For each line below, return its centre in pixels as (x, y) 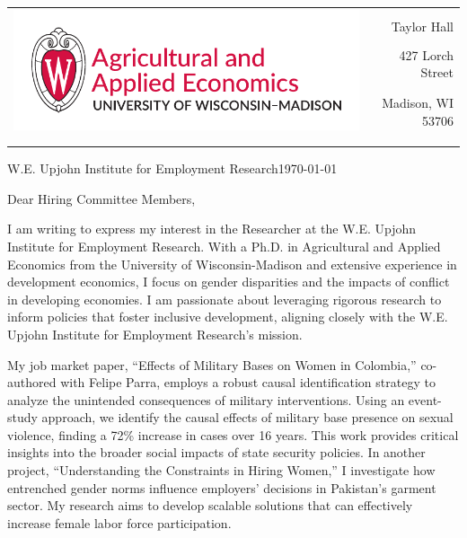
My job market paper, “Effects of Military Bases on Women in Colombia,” (212, 364)
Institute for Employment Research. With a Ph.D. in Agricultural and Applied (224, 246)
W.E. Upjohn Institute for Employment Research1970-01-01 (172, 168)
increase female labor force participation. (119, 522)
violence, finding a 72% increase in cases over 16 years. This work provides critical (233, 434)
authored (32, 382)
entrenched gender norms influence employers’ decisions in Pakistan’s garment (222, 487)
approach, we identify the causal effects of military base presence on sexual (247, 417)
